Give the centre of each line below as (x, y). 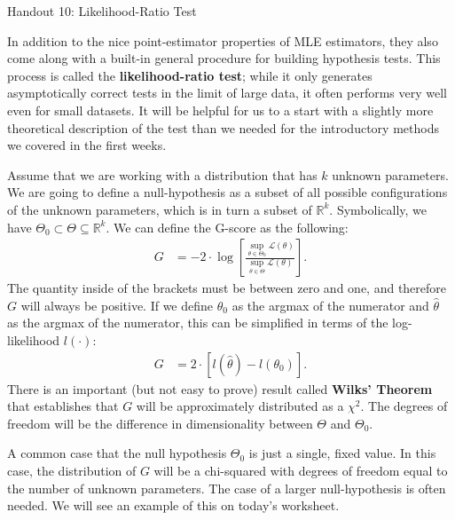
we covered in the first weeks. (87, 145)
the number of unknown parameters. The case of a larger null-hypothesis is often (227, 488)
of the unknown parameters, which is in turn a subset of (160, 209)
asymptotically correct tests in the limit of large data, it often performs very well (227, 93)
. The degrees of (404, 406)
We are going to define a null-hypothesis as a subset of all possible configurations (227, 192)
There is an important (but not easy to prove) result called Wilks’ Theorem (220, 388)
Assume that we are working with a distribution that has (162, 174)
